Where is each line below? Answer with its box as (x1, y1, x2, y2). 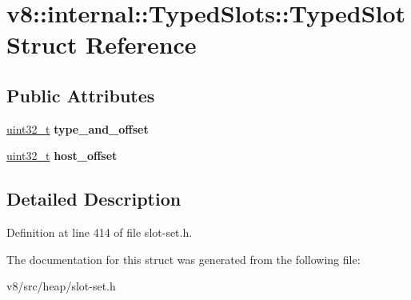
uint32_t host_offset (6, 147, 118, 164)
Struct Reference (6, 28, 197, 61)
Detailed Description (6, 186, 182, 211)
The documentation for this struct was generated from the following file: (6, 250, 361, 267)
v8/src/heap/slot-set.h (6, 278, 116, 294)
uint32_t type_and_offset (6, 120, 149, 137)
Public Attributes (6, 82, 155, 107)
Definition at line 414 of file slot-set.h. (6, 224, 193, 241)
